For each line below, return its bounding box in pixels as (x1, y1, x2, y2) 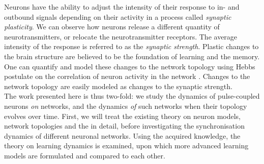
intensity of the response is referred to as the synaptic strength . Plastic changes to (4, 41, 259, 52)
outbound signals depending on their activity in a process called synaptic (4, 11, 231, 22)
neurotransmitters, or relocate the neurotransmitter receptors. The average (4, 31, 238, 42)
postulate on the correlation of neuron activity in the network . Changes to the (4, 71, 250, 81)
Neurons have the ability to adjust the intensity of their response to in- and (4, 2, 240, 12)
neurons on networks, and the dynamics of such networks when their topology (4, 100, 247, 111)
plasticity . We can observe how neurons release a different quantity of (4, 21, 220, 32)
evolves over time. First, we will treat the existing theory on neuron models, (4, 110, 241, 121)
